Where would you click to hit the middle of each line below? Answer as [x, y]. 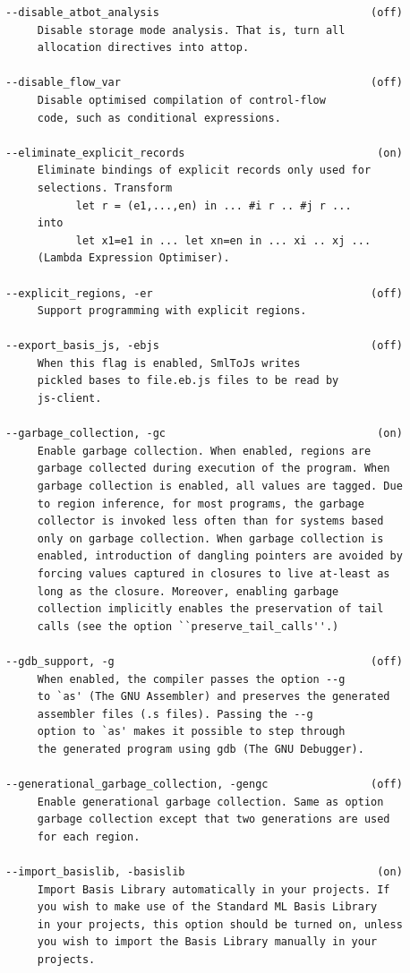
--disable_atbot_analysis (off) [204, 13]
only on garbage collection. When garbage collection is [210, 538]
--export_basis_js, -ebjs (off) [204, 346]
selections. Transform [105, 188]
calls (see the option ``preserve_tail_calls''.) [188, 626]
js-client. [69, 399]
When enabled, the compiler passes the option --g [191, 679]
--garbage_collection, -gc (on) [204, 434]
